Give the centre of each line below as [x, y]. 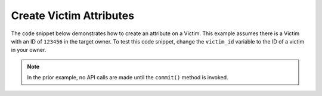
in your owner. [29, 50]
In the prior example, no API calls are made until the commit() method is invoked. [128, 78]
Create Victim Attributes [72, 16]
